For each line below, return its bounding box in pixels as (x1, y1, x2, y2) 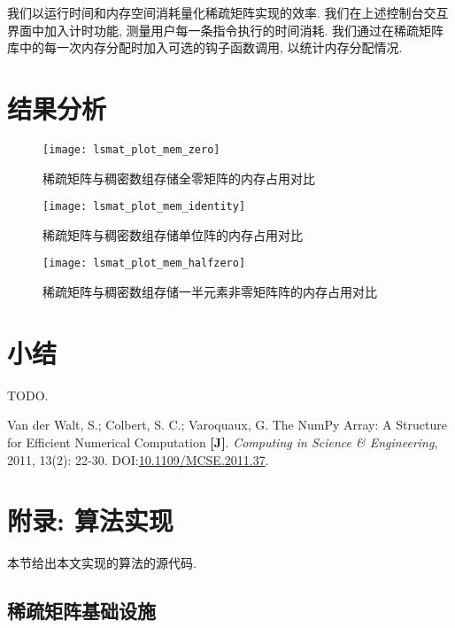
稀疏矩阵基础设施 (7, 597, 156, 624)
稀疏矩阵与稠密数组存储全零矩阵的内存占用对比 (42, 168, 315, 187)
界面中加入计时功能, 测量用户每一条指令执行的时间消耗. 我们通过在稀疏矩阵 (7, 20, 444, 39)
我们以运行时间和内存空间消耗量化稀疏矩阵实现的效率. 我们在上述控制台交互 (7, 4, 449, 21)
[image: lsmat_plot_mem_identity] (42, 200, 246, 213)
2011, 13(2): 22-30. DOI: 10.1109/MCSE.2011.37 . (7, 450, 269, 469)
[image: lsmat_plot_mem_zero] (42, 143, 220, 156)
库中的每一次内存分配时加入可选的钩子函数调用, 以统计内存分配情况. (7, 38, 403, 57)
